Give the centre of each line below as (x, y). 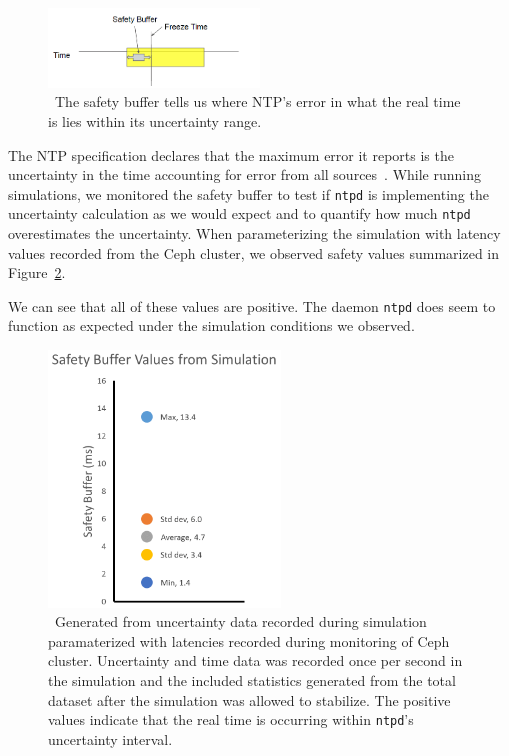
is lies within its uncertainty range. (155, 120)
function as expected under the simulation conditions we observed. (211, 325)
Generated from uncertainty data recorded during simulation (240, 621)
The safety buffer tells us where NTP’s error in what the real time (257, 101)
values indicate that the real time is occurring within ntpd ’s (231, 719)
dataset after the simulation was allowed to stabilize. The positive (249, 699)
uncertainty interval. (110, 738)
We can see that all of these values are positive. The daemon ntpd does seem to (252, 305)
